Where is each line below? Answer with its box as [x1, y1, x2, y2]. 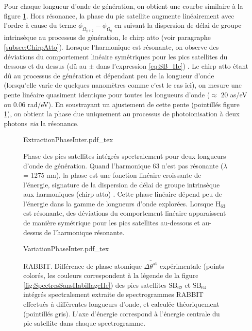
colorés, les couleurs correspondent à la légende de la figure [23, 270, 199, 280]
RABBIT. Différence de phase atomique [23, 260, 142, 271]
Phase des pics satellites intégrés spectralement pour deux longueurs [23, 150, 226, 161]
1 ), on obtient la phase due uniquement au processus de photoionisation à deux [4, 109, 240, 119]
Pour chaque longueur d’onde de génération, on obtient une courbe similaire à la [4, 1, 243, 11]
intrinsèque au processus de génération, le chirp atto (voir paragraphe [4, 32, 211, 42]
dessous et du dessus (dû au [4, 61, 87, 71]
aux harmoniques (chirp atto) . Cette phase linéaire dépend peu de [23, 189, 222, 199]
